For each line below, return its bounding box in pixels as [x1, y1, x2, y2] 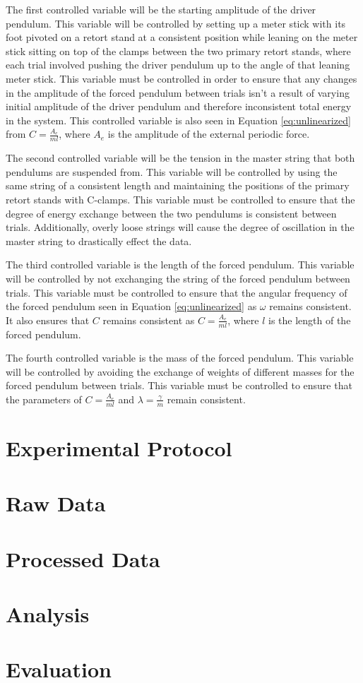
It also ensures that [6, 312, 90, 327]
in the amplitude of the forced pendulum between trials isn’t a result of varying [6, 85, 350, 100]
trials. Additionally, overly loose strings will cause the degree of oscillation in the [6, 220, 355, 234]
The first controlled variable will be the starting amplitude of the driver [6, 2, 316, 16]
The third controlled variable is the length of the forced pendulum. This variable [6, 257, 355, 272]
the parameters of [6, 391, 82, 406]
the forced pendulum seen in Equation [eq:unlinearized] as [6, 299, 257, 314]
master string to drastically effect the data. [6, 233, 192, 248]
